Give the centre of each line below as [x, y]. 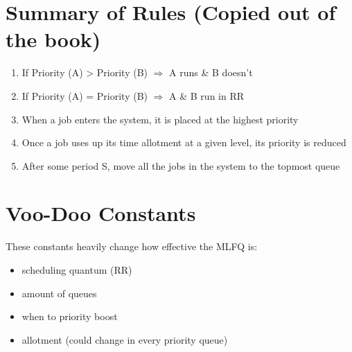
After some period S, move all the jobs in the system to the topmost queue [181, 165]
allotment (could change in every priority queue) [125, 339]
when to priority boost [70, 316]
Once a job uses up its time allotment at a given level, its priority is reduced [184, 142]
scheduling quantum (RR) [77, 270]
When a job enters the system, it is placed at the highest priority [160, 119]
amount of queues [59, 293]
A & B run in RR [207, 95]
